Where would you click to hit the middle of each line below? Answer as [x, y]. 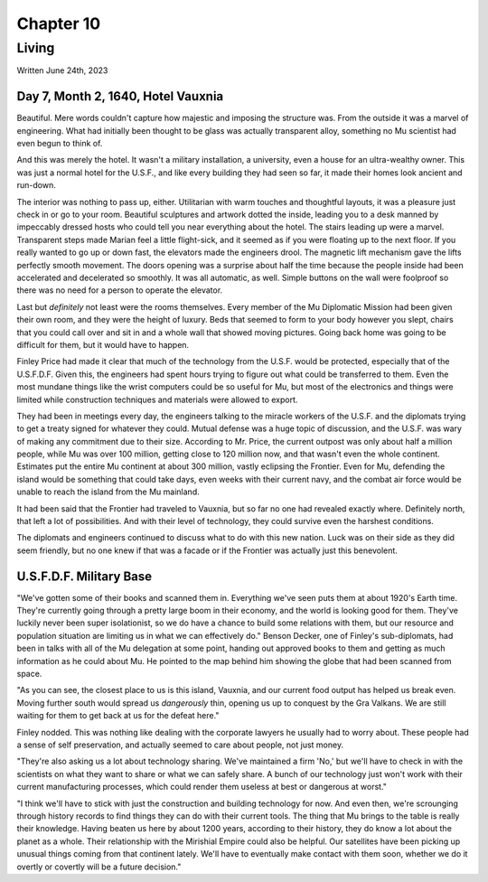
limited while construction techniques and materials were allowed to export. [157, 399]
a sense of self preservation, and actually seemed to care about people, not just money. [180, 745]
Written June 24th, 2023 [62, 70]
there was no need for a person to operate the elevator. [120, 290]
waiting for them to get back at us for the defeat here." [118, 716]
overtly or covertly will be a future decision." [99, 867]
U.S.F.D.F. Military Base [84, 576]
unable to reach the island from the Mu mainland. [108, 492]
